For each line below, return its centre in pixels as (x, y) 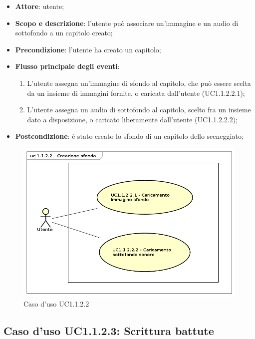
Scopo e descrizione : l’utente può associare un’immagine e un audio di (127, 23)
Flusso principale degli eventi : (67, 66)
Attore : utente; (40, 6)
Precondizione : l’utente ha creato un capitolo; (88, 49)
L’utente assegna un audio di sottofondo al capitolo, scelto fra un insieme (139, 110)
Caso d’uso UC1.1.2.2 (56, 303)
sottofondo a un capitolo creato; (64, 33)
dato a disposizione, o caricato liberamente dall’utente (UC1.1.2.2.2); (132, 119)
